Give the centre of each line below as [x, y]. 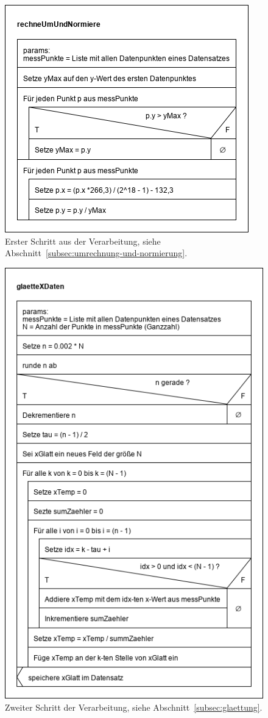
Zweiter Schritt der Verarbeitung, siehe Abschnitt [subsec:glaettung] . [134, 707]
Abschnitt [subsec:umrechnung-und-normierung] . [96, 253]
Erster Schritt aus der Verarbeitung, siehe [83, 241]
